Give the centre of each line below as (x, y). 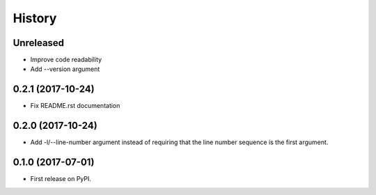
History (35, 18)
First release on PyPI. (61, 179)
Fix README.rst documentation (75, 106)
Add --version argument (65, 69)
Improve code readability (66, 60)
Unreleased (39, 43)
